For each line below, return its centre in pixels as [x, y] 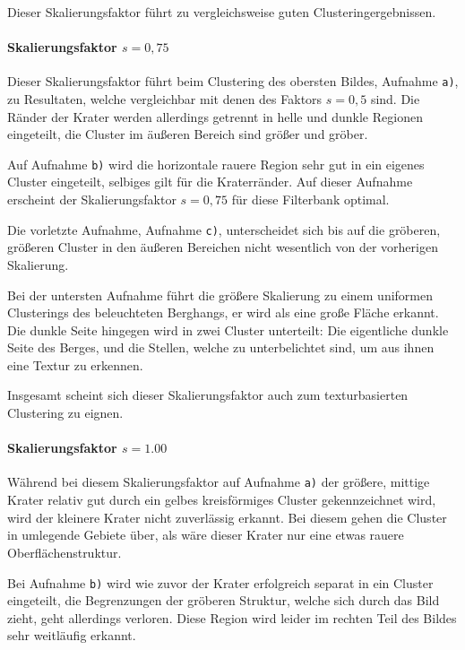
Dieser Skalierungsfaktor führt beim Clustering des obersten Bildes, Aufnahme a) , [233, 81]
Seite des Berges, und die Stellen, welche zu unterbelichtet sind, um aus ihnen [221, 347]
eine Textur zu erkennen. [75, 364]
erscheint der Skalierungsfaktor [92, 199]
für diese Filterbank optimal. [310, 199]
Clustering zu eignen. [65, 413]
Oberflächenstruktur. [65, 552]
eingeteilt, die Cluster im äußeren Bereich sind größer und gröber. [188, 134]
